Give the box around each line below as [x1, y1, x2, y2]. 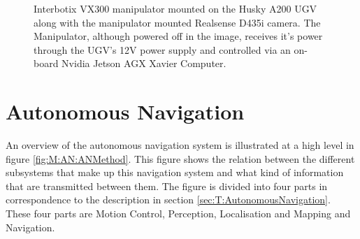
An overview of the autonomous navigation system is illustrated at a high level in [6, 138, 354, 152]
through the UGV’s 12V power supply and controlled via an [34, 42, 291, 57]
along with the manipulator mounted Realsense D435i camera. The [34, 15, 321, 29]
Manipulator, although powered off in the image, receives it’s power [34, 29, 323, 43]
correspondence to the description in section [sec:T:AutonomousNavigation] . [6, 192, 331, 207]
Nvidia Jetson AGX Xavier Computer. [62, 56, 226, 71]
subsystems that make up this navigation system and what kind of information [6, 165, 344, 180]
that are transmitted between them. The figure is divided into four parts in [6, 178, 328, 193]
